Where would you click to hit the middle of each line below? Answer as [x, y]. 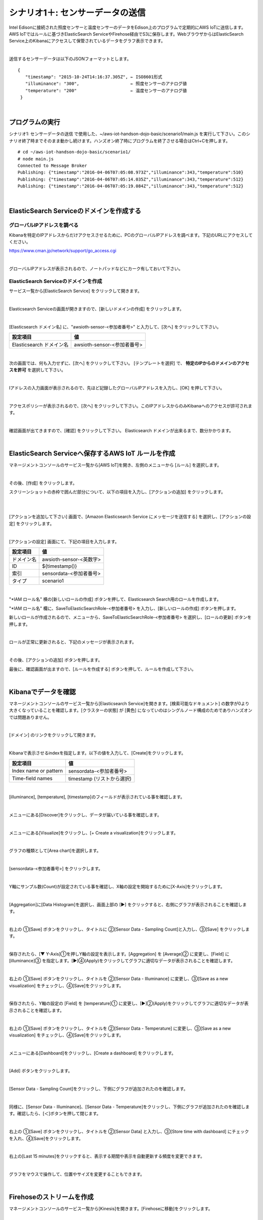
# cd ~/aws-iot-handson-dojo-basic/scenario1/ [74, 152]
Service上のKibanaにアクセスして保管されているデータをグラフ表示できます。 [87, 41]
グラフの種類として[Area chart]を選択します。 [55, 851]
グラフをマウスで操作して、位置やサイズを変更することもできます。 [77, 1174]
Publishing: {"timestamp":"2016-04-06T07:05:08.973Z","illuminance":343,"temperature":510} [131, 173]
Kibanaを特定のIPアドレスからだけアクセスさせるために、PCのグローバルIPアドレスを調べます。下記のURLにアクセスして [131, 235]
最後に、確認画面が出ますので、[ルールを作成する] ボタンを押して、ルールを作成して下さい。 [103, 669]
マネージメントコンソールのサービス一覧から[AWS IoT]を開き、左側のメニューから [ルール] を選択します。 [115, 465]
